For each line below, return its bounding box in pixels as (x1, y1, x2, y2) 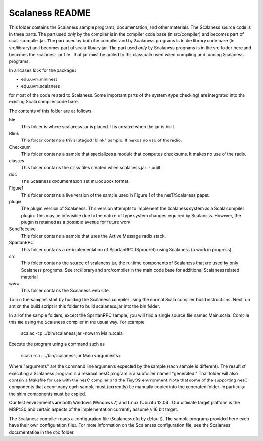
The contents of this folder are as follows (9, 108, 92, 114)
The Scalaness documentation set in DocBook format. (21, 178, 130, 184)
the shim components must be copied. (9, 391, 86, 397)
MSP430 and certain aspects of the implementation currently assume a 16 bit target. (9, 406, 179, 412)
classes (9, 158, 24, 163)
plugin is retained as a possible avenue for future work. (21, 220, 132, 225)
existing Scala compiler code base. (9, 99, 79, 105)
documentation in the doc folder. (9, 429, 75, 435)
